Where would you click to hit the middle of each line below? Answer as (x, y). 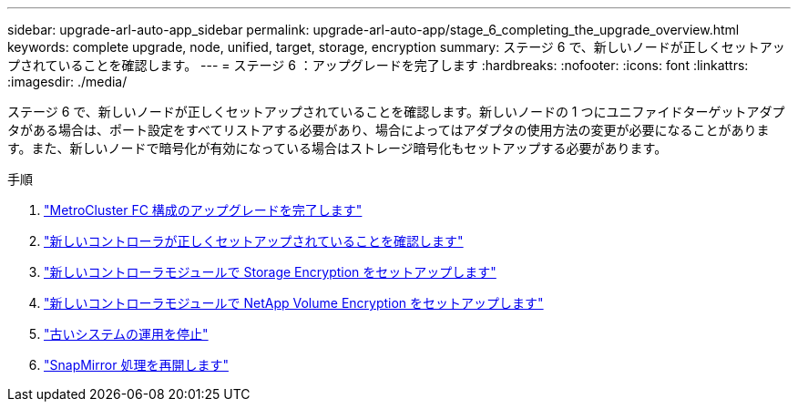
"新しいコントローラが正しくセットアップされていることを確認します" (254, 241)
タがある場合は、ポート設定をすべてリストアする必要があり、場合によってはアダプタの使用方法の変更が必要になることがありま (389, 130)
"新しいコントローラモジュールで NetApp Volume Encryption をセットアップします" (294, 303)
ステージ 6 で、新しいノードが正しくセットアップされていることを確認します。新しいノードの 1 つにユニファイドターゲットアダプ (396, 112)
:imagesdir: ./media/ (67, 82)
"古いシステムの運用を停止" (126, 334)
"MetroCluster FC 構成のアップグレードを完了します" (203, 210)
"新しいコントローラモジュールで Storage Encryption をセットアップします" (270, 272)
